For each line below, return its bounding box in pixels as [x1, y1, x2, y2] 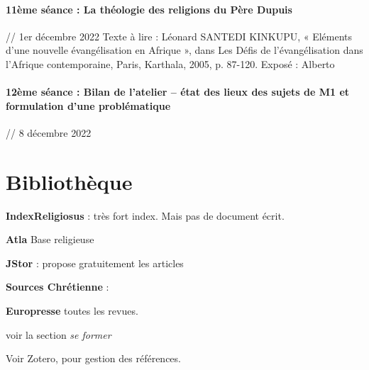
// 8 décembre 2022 [6, 125, 92, 140]
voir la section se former [6, 327, 111, 342]
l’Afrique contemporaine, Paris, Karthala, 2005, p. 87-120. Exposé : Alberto [6, 56, 335, 71]
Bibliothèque [6, 167, 133, 196]
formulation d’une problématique [6, 98, 171, 113]
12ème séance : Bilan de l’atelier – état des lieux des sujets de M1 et [6, 84, 350, 99]
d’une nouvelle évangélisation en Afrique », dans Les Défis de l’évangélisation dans [6, 43, 363, 57]
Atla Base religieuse [6, 232, 94, 247]
